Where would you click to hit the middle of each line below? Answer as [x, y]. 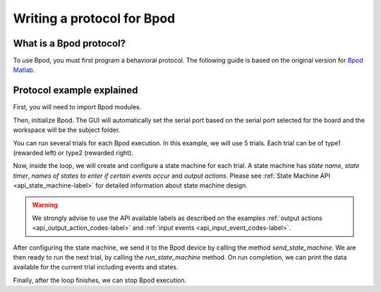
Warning [45, 205]
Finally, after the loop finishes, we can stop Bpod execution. [100, 280]
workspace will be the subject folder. [67, 130]
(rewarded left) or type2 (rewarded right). [73, 152]
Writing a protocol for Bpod [94, 18]
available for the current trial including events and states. [96, 267]
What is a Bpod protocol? [69, 43]
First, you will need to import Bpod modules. [77, 107]
